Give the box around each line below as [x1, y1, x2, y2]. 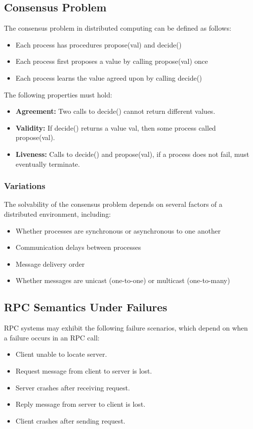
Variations [4, 180, 45, 192]
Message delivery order [15, 258, 85, 269]
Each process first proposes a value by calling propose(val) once [15, 56, 208, 66]
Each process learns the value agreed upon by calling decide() [15, 72, 202, 83]
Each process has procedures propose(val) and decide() [15, 39, 182, 49]
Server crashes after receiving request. [15, 382, 130, 392]
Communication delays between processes [15, 242, 141, 252]
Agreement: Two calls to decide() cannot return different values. [15, 106, 215, 116]
